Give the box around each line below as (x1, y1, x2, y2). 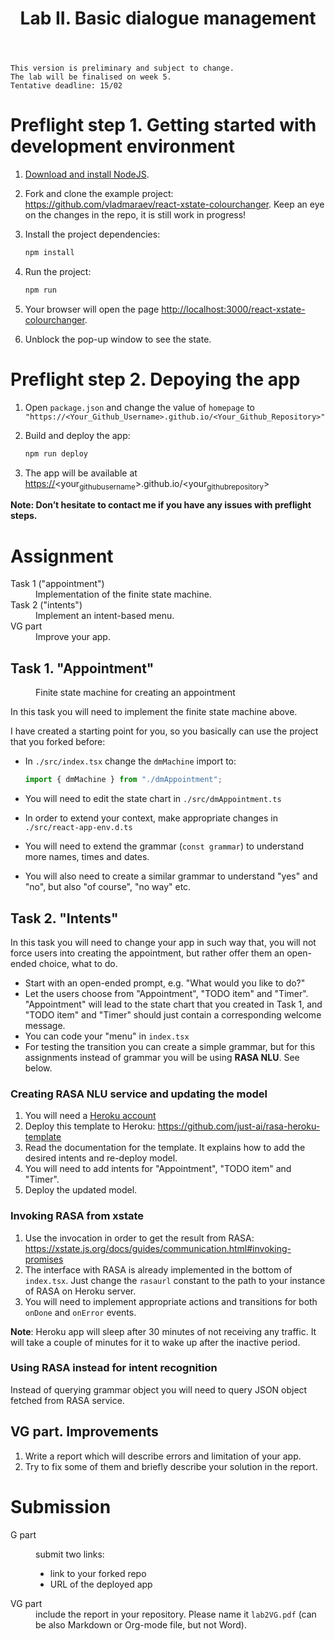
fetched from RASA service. (10, 1394, 125, 1406)
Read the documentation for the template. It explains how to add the (24, 1142, 306, 1154)
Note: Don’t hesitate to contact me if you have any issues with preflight (10, 499, 312, 511)
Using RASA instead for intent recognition (10, 1361, 218, 1375)
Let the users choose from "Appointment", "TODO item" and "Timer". (24, 987, 309, 999)
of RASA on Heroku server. (24, 1285, 137, 1297)
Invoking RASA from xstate (10, 1209, 145, 1223)
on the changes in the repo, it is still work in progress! (24, 209, 247, 221)
